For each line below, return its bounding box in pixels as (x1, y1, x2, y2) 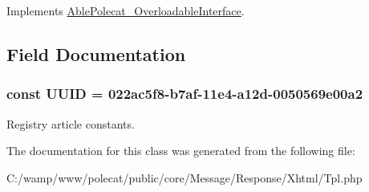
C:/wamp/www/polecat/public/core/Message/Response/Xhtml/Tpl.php (6, 169, 363, 186)
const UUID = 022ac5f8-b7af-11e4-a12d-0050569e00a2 (6, 84, 363, 104)
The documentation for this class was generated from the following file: (6, 142, 355, 159)
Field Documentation (6, 41, 186, 66)
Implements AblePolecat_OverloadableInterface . (6, 2, 245, 18)
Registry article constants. (6, 115, 135, 132)
